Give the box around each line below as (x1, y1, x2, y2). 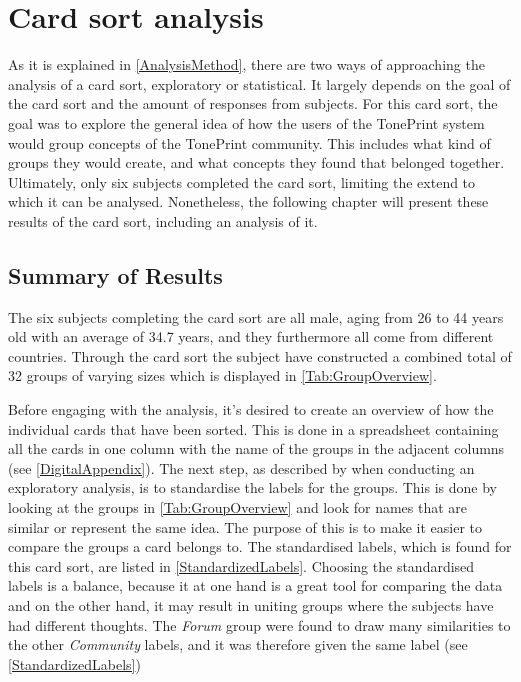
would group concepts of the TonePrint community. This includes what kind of (8, 132, 491, 153)
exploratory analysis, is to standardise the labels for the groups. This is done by (8, 477, 497, 498)
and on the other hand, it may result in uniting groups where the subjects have (8, 594, 494, 615)
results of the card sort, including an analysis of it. (8, 210, 318, 231)
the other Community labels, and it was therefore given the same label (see (8, 634, 468, 655)
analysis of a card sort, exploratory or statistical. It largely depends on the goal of (8, 73, 511, 94)
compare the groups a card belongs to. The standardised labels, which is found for (8, 536, 512, 557)
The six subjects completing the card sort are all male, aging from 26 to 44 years (8, 306, 504, 327)
